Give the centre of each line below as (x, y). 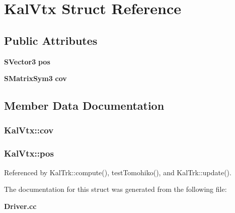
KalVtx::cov (29, 130)
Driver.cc (20, 206)
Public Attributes (51, 40)
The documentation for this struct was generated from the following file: (115, 189)
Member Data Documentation (84, 105)
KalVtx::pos (29, 153)
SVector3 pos (27, 61)
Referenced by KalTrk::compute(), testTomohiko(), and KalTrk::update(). (118, 172)
